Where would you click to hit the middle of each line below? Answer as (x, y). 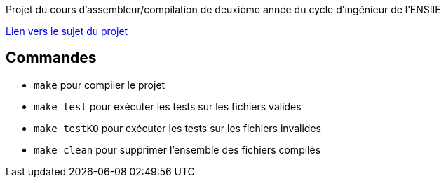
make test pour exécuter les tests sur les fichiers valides (168, 106)
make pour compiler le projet (100, 85)
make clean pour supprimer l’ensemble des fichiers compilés (177, 149)
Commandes (51, 58)
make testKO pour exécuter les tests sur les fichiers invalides (177, 128)
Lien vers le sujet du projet (67, 31)
